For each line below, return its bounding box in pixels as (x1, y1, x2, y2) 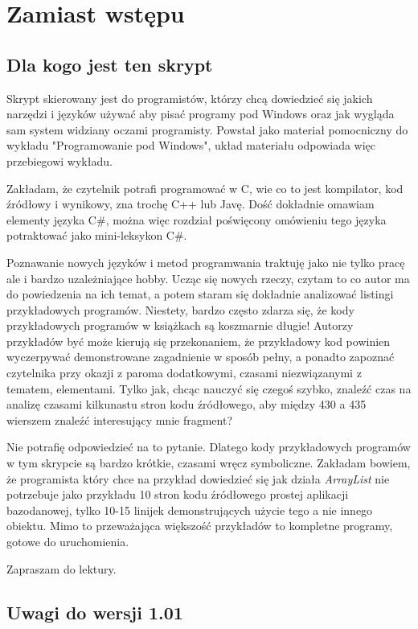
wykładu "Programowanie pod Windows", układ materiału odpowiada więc (6, 137, 376, 154)
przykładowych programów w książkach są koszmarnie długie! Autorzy (6, 317, 354, 334)
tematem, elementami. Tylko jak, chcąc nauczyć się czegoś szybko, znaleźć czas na (6, 380, 412, 397)
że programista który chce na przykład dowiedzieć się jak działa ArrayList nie (6, 470, 390, 487)
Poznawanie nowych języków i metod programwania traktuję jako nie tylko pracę (6, 253, 405, 270)
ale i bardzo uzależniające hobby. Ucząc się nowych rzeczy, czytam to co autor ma (6, 269, 410, 286)
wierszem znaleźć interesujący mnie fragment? (6, 411, 232, 428)
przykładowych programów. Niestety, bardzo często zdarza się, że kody (6, 301, 354, 318)
